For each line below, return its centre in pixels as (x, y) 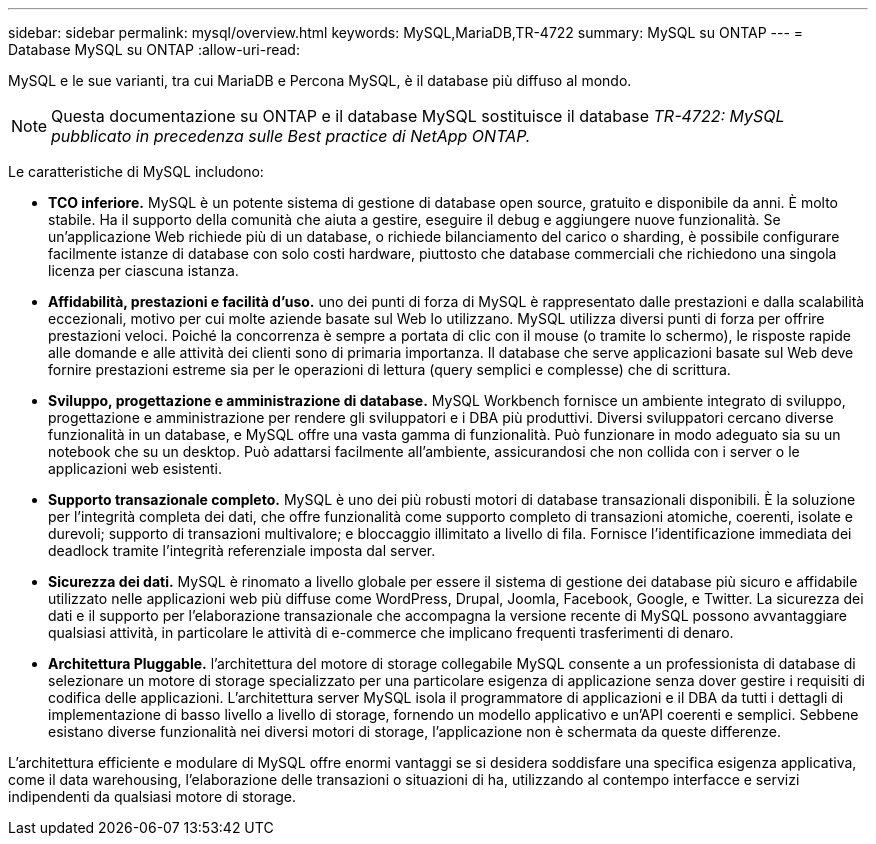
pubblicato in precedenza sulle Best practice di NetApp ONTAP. (291, 136)
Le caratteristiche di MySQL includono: (136, 171)
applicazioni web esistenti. (135, 468)
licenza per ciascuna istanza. (143, 270)
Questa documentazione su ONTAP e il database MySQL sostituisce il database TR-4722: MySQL (418, 116)
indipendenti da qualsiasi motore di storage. (152, 796)
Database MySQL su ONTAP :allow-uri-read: (154, 49)
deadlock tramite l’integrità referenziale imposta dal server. (242, 550)
